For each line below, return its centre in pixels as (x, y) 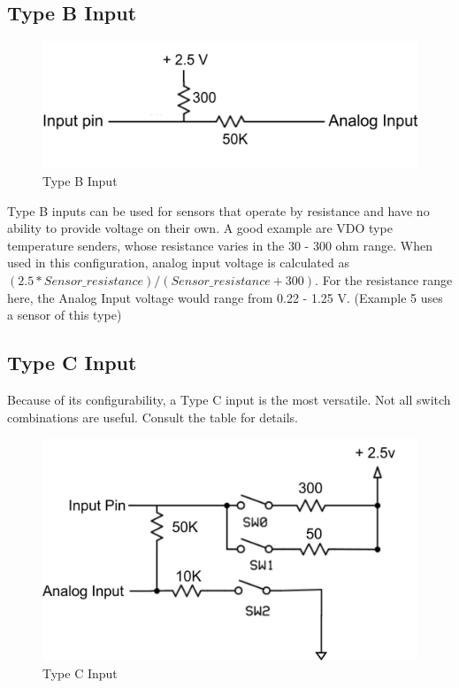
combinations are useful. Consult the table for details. (153, 417)
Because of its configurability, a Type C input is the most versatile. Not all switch (229, 400)
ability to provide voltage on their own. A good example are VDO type (200, 228)
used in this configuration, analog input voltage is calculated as (178, 263)
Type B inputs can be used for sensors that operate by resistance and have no (218, 210)
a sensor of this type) (65, 315)
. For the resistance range (384, 280)
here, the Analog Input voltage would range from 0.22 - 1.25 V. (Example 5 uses (225, 297)
